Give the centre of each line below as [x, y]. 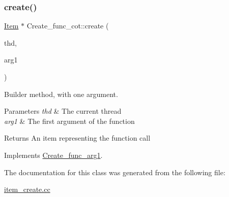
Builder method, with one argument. [61, 94]
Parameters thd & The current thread [63, 111]
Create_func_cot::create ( [68, 26]
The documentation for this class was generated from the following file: [115, 172]
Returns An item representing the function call [77, 138]
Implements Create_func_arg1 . [53, 155]
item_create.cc [27, 189]
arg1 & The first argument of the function [69, 121]
